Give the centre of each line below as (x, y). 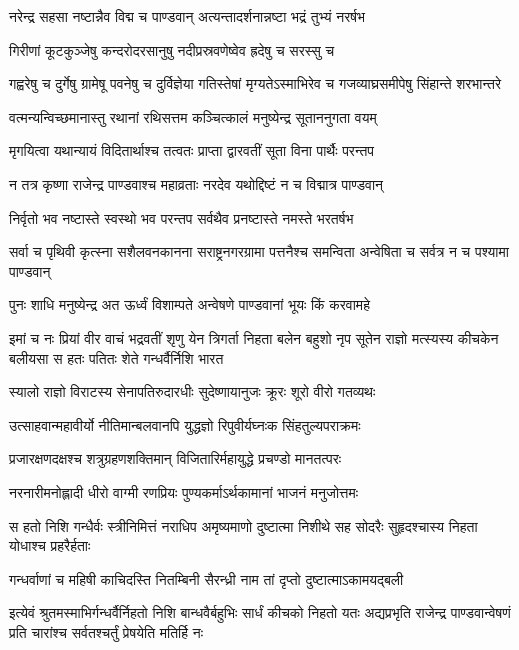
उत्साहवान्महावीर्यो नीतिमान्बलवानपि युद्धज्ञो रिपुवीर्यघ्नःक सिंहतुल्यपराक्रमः (185, 424)
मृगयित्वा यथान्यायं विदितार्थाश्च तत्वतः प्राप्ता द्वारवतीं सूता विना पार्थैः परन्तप (192, 150)
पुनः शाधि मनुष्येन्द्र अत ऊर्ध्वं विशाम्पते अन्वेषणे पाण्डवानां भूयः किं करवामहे (189, 304)
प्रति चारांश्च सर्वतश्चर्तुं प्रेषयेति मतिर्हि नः (106, 631)
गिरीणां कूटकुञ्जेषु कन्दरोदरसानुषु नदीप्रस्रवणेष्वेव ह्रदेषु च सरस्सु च (172, 49)
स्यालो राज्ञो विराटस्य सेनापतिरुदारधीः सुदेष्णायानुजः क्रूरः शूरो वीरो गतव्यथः (192, 391)
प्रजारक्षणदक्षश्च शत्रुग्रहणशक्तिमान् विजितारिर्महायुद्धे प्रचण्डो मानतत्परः (175, 458)
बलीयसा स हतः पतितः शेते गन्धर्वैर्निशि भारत (116, 357)
